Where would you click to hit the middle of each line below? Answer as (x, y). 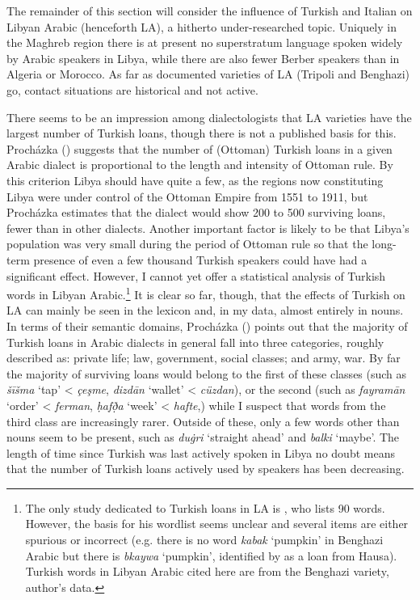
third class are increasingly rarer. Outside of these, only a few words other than (203, 421)
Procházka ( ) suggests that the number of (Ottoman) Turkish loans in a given (199, 148)
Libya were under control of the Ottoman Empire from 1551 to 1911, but (187, 196)
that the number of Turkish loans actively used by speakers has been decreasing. (206, 469)
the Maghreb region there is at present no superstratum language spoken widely (205, 42)
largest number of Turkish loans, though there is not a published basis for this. (202, 133)
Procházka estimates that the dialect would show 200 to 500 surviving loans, (196, 212)
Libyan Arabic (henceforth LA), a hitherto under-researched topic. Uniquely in (202, 26)
